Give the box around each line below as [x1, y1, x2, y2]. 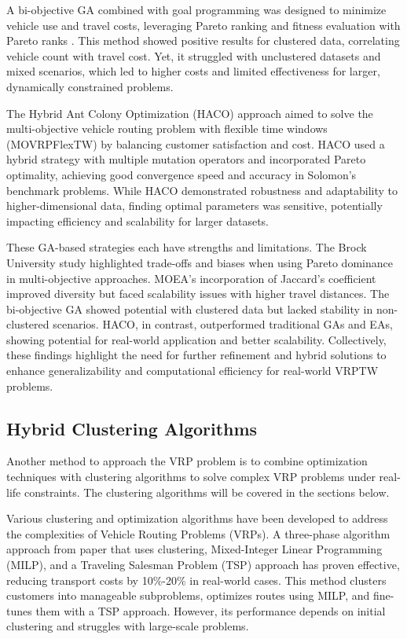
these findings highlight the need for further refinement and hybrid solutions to [6, 347, 387, 363]
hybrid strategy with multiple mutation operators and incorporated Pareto [6, 151, 366, 167]
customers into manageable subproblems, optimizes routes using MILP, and [6, 587, 370, 604]
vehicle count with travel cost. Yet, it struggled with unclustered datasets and [6, 47, 381, 64]
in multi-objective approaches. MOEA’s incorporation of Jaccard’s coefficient [6, 270, 376, 286]
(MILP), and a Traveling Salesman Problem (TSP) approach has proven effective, [6, 556, 400, 573]
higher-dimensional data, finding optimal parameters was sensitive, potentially [6, 197, 383, 214]
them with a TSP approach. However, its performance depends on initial [35, 602, 386, 619]
